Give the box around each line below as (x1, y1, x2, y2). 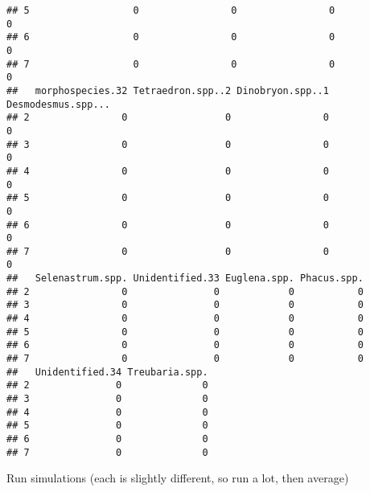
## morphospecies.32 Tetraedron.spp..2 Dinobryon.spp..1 (6, 84, 329, 96)
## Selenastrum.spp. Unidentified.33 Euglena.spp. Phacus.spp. (6, 273, 364, 285)
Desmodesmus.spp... (6, 98, 110, 110)
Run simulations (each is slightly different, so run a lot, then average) (6, 469, 349, 486)
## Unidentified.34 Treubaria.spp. (6, 366, 208, 378)
